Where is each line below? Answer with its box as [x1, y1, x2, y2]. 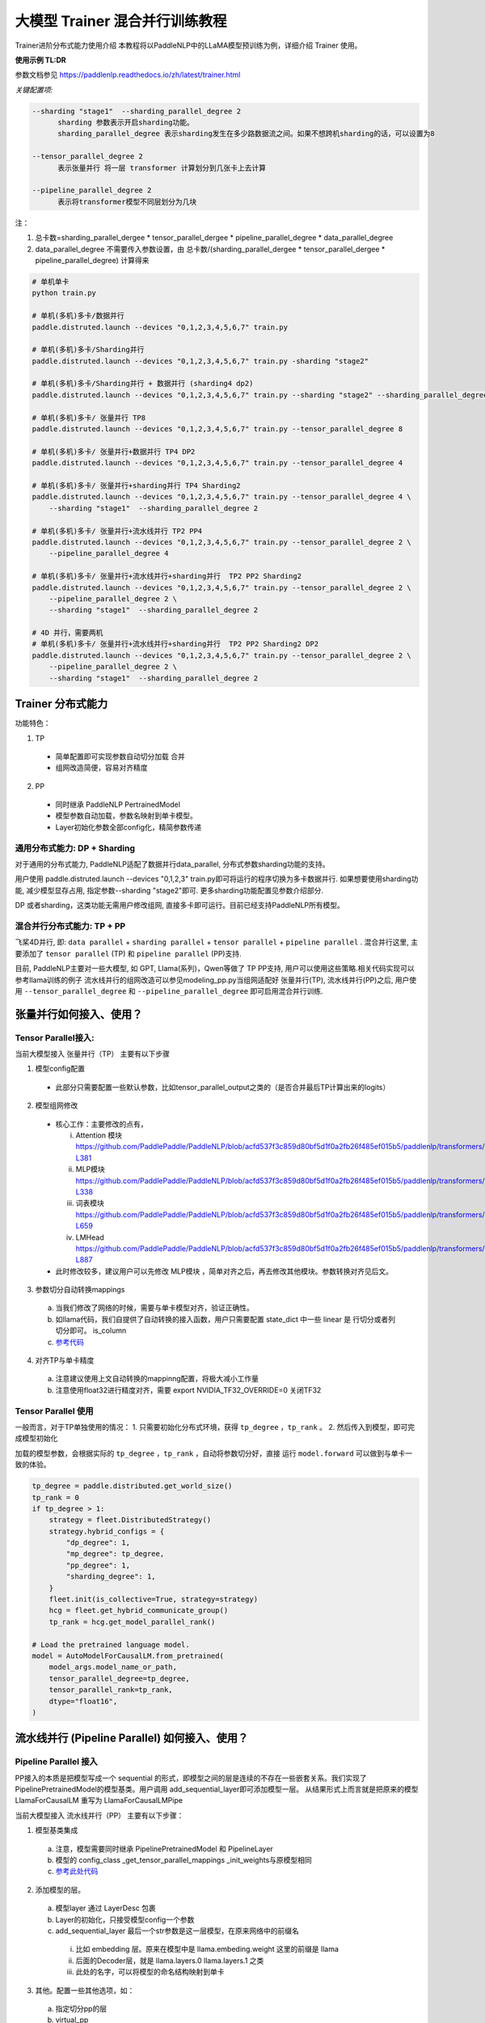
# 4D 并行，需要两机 [32, 628, 103, 638]
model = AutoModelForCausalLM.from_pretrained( [32, 1651, 224, 1660]
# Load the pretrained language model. [32, 1639, 190, 1649]
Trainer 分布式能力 [15, 697, 108, 711]
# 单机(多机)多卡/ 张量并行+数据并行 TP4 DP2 [32, 447, 196, 456]
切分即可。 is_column [55, 1325, 127, 1335]
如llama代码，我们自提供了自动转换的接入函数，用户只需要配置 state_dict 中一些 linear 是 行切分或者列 [55, 1314, 396, 1324]
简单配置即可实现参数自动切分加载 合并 [55, 751, 185, 761]
